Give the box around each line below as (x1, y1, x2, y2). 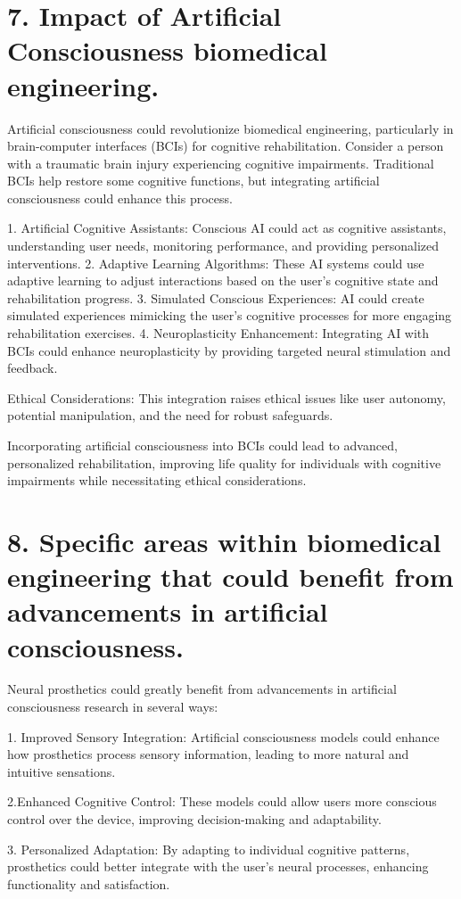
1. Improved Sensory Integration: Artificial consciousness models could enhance (7, 727, 440, 746)
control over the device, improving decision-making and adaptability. (7, 810, 382, 829)
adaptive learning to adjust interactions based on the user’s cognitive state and (7, 271, 439, 290)
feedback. (7, 359, 58, 377)
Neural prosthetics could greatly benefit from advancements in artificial (7, 680, 397, 698)
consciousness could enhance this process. (7, 188, 233, 207)
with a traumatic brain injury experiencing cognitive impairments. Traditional (7, 153, 434, 172)
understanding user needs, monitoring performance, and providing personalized (7, 236, 440, 255)
